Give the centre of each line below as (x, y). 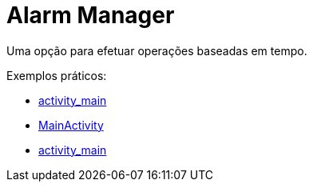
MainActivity (71, 125)
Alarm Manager (91, 15)
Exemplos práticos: (57, 75)
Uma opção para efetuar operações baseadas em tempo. (157, 50)
